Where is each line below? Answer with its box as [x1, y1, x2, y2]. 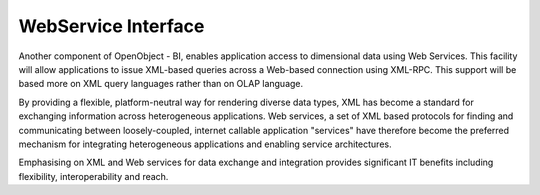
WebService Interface [18, 15, 205, 37]
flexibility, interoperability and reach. [18, 170, 169, 182]
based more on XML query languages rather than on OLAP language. [18, 78, 304, 90]
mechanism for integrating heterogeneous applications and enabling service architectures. [18, 138, 392, 150]
